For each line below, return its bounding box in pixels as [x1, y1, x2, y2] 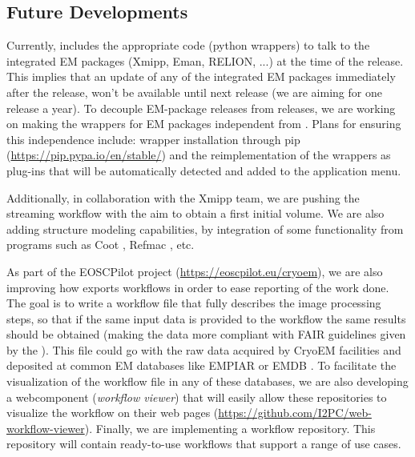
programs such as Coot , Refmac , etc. [6, 236, 195, 253]
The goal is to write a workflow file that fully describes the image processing [6, 295, 381, 311]
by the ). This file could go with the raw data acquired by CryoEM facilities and [6, 341, 401, 358]
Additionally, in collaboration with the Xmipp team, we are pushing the [6, 189, 360, 206]
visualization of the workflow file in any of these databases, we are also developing [6, 373, 409, 390]
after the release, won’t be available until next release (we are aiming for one [6, 83, 382, 100]
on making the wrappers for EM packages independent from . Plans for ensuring [6, 115, 401, 132]
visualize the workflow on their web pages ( [6, 404, 219, 421]
